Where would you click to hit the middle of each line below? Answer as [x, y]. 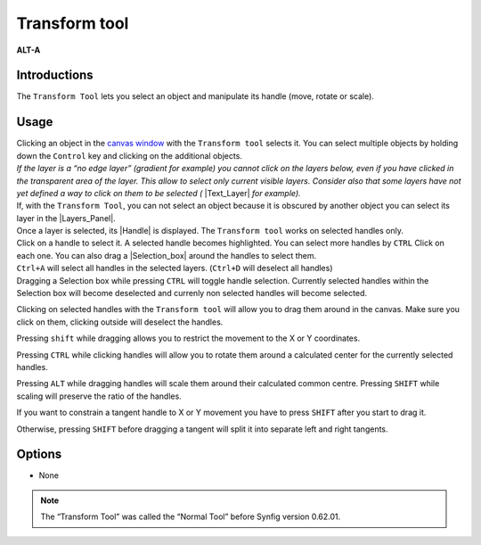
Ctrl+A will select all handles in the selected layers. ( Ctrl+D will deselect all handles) [175, 268]
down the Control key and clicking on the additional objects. [129, 155]
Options [39, 454]
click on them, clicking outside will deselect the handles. [120, 322]
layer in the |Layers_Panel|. [66, 218]
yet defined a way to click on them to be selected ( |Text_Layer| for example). [159, 193]
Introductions [55, 75]
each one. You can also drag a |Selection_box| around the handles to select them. [167, 255]
